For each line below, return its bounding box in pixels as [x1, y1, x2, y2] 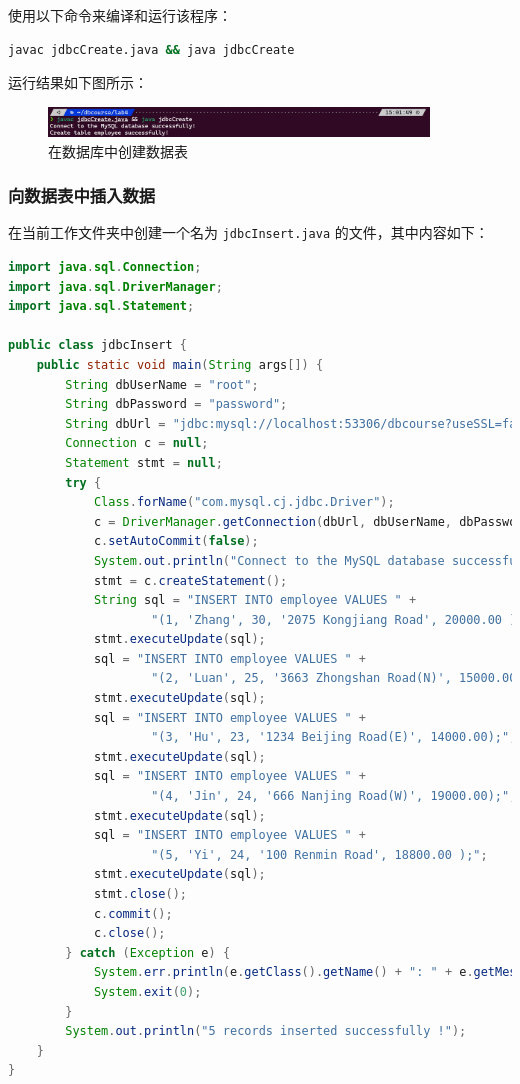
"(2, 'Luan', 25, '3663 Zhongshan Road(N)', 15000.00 [151, 671, 517, 686]
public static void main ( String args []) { [36, 357, 324, 372]
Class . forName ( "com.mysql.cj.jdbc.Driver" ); [93, 495, 395, 510]
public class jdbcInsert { [8, 338, 187, 353]
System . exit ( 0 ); [93, 984, 202, 999]
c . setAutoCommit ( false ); [93, 534, 259, 549]
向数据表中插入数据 [8, 183, 156, 208]
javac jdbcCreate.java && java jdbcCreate [8, 42, 295, 57]
